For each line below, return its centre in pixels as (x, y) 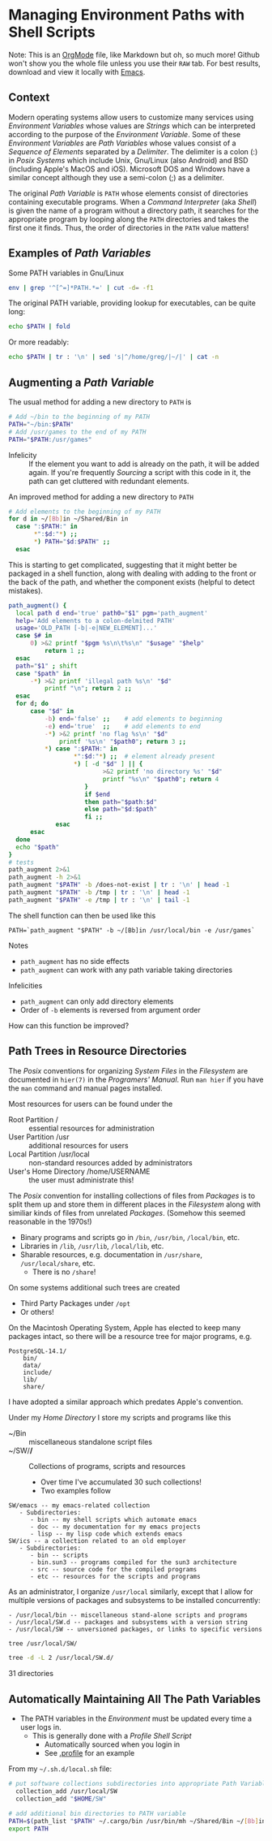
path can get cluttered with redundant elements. (109, 481)
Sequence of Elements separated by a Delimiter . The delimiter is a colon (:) (133, 151)
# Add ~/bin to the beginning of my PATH (79, 417)
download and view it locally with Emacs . (77, 71)
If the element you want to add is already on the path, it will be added (144, 464)
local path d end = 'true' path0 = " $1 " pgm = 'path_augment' (112, 613)
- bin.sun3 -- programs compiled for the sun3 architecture (133, 1562)
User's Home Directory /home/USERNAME (80, 1171)
